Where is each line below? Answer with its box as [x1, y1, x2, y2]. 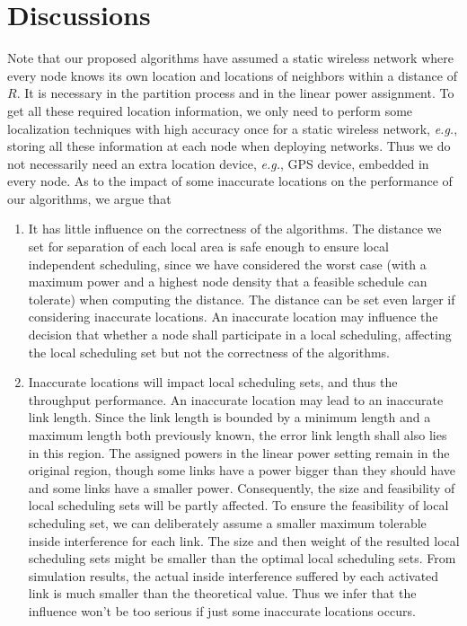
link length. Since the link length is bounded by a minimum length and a [28, 408, 431, 427]
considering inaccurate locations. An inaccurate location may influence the [28, 307, 438, 326]
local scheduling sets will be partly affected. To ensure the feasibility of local [28, 496, 449, 515]
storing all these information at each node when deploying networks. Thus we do [7, 137, 451, 155]
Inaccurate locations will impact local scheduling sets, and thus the [28, 373, 398, 392]
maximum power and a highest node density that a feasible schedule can [28, 272, 427, 291]
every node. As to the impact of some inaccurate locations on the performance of [7, 172, 453, 190]
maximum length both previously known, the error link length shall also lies [28, 426, 447, 444]
